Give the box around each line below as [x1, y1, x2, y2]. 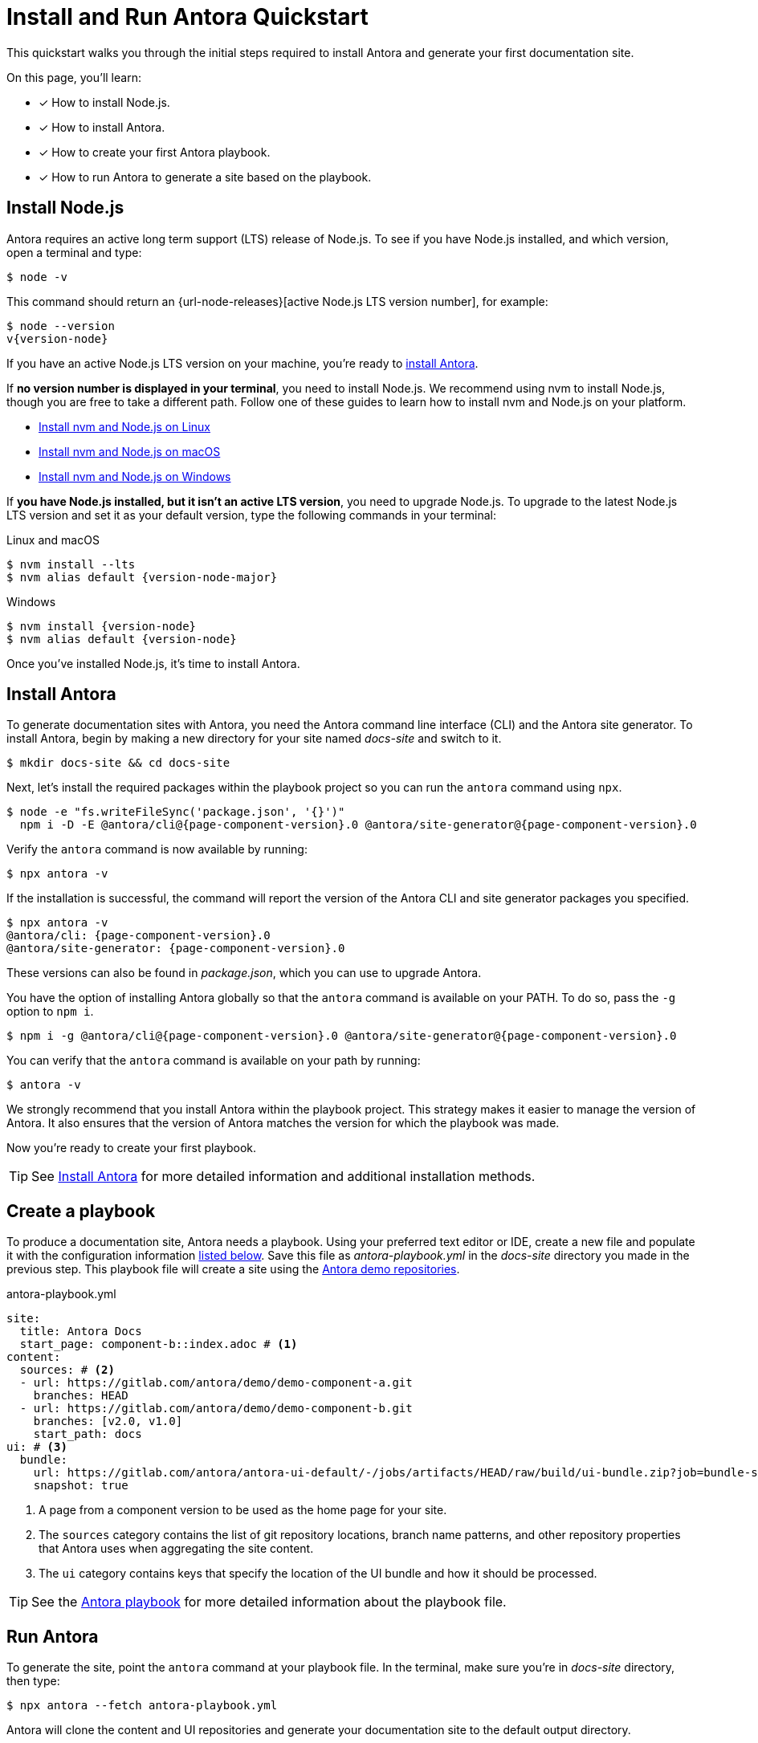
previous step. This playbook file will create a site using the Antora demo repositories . [6, 1262, 460, 1277]
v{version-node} [6, 332, 108, 345]
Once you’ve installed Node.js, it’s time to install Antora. [6, 656, 300, 670]
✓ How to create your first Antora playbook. [39, 145, 271, 159]
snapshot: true [33, 1479, 128, 1493]
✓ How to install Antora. [39, 120, 165, 134]
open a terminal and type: [6, 245, 142, 259]
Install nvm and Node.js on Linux [39, 419, 210, 434]
